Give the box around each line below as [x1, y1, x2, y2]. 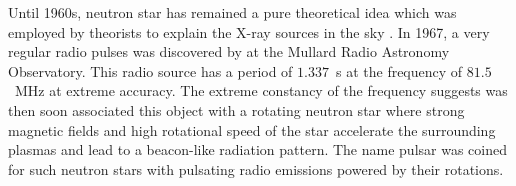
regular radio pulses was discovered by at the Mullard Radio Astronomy [8, 41, 450, 62]
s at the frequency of [335, 60, 463, 81]
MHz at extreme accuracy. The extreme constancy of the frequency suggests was [14, 80, 508, 101]
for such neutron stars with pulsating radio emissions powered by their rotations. [8, 158, 504, 179]
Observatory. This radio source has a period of [8, 60, 293, 81]
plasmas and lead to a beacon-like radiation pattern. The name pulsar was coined [8, 139, 507, 160]
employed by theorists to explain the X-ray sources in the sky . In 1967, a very [8, 21, 490, 42]
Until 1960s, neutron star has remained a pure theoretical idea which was [8, 2, 457, 22]
